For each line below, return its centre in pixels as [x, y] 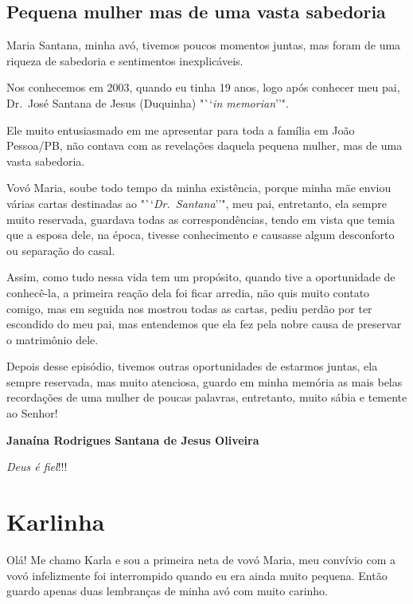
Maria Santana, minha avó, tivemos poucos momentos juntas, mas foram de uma [204, 45]
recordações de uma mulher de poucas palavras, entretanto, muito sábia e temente [207, 397]
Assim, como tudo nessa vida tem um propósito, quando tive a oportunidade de [201, 277]
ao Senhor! [32, 413]
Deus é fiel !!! [37, 467]
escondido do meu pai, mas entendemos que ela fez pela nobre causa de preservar [204, 324]
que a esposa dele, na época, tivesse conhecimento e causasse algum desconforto [201, 235]
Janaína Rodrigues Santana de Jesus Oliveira [133, 439]
